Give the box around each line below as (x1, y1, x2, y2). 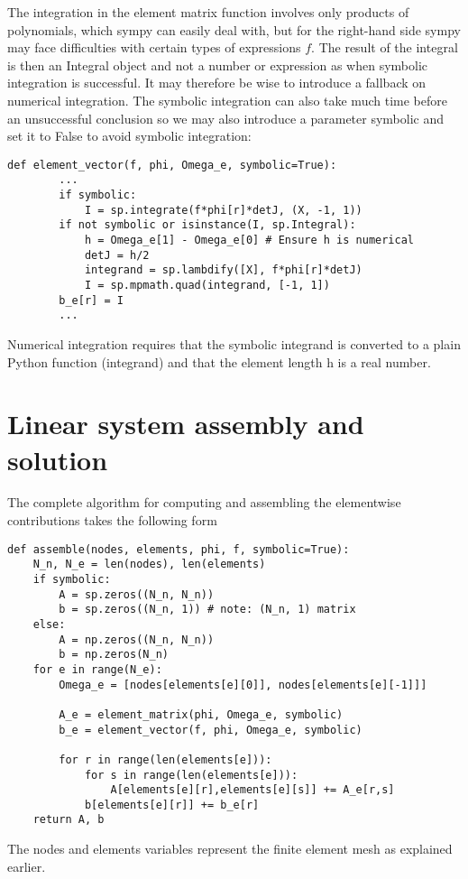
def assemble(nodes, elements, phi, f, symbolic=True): (7, 542, 350, 556)
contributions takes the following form (7, 511, 217, 530)
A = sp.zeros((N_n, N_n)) (59, 588, 215, 601)
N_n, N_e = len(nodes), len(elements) (32, 558, 266, 571)
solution (7, 440, 108, 477)
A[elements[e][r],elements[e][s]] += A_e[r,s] (110, 783, 395, 797)
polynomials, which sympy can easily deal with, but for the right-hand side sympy (7, 20, 461, 39)
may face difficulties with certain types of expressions (7, 38, 301, 57)
